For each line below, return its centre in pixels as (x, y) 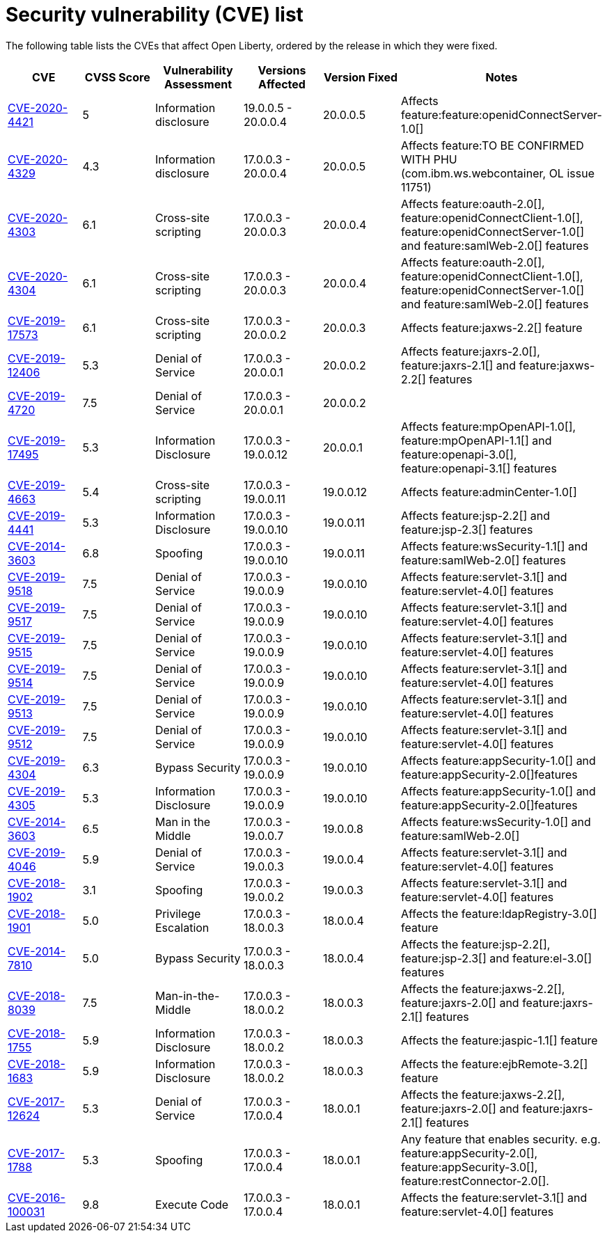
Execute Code (192, 1204)
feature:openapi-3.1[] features (479, 468)
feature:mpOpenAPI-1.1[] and (476, 440)
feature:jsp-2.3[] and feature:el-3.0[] (496, 958)
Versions (282, 70)
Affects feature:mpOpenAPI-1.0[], (488, 426)
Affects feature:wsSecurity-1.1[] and (494, 546)
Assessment (198, 84)
